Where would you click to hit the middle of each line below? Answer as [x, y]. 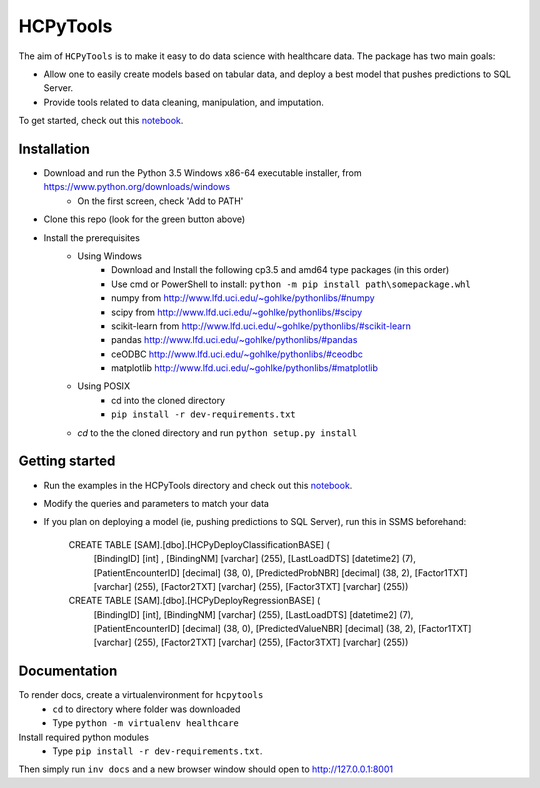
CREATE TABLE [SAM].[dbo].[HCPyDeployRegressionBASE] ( [194, 601]
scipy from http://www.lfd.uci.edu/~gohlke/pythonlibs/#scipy [237, 312]
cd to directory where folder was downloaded [146, 709]
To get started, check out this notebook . [101, 121]
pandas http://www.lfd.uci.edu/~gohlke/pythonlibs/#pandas [234, 340]
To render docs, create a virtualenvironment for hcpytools [141, 695]
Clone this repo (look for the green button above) [144, 219]
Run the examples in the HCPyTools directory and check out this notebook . [198, 485]
